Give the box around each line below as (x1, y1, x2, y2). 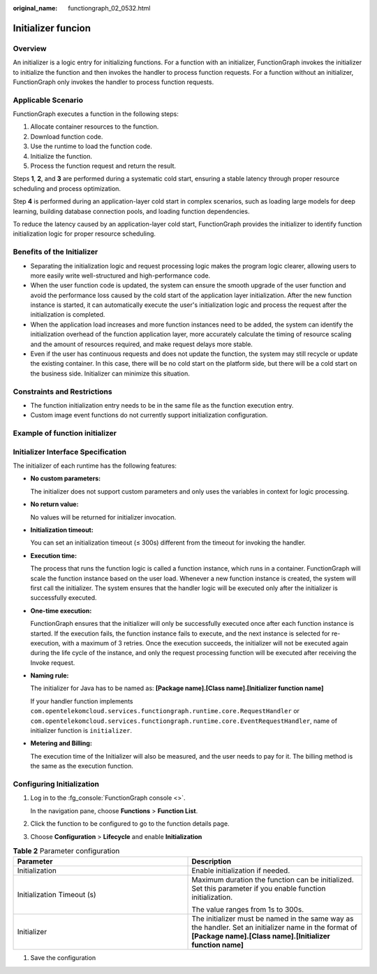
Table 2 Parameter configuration (13, 846, 120, 856)
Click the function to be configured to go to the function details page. (30, 819, 230, 828)
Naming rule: (30, 671, 69, 680)
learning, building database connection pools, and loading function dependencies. (13, 207, 250, 215)
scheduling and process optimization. (13, 184, 121, 192)
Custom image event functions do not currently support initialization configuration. (30, 411, 268, 420)
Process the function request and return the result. (30, 162, 177, 171)
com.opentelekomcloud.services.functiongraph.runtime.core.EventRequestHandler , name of (30, 717, 338, 725)
